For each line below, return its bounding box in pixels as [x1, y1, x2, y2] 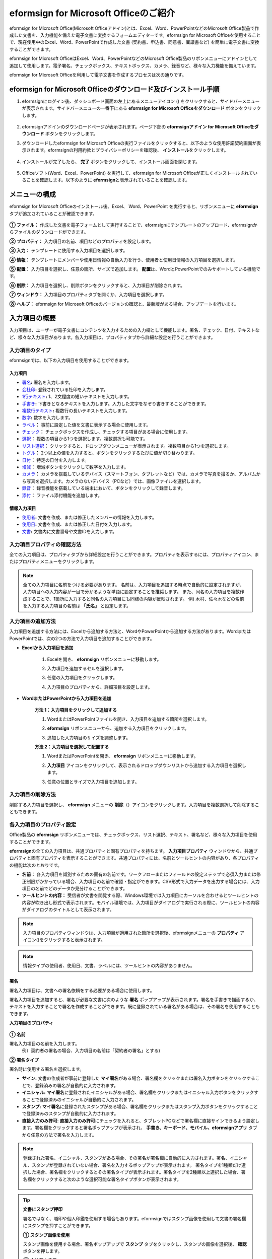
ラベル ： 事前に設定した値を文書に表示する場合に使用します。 [22, 422, 151, 428]
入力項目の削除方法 [9, 791, 56, 798]
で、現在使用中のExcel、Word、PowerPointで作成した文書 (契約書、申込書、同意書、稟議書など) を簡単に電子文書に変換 [9, 39, 259, 45]
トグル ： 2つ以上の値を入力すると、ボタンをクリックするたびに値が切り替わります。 [22, 450, 197, 456]
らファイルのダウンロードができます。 [9, 229, 89, 235]
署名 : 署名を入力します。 [22, 379, 73, 385]
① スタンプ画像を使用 [23, 1232, 70, 1238]
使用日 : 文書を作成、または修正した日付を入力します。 [22, 521, 135, 527]
